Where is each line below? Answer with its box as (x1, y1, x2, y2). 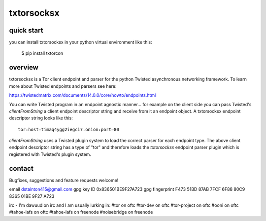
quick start (9, 26, 43, 35)
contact (9, 164, 34, 173)
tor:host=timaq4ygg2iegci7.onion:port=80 (18, 126, 119, 132)
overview (9, 63, 39, 72)
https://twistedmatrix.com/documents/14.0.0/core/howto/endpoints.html (9, 92, 156, 98)
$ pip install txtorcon (21, 50, 64, 56)
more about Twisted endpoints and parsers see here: (9, 83, 117, 89)
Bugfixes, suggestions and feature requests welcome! (9, 177, 119, 183)
